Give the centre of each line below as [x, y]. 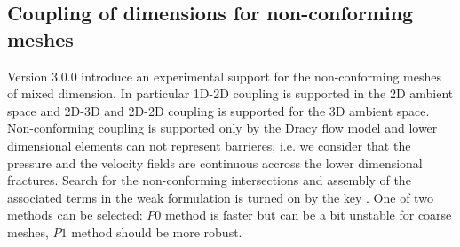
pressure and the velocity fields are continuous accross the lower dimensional [215, 162]
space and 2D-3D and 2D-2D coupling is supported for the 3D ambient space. [218, 110]
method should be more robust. [157, 232]
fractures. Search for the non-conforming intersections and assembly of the [209, 180]
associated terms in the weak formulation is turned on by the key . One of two [220, 197]
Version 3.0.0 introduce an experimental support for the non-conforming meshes [225, 76]
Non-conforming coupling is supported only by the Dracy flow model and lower [222, 128]
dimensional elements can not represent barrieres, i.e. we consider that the [209, 145]
